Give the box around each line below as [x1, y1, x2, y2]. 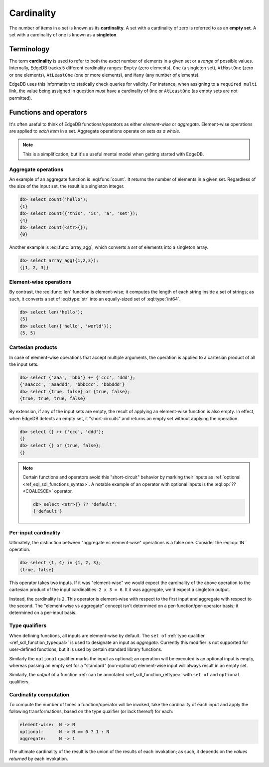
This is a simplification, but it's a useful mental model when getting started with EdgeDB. [22, 151, 204, 157]
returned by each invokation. [9, 756, 68, 762]
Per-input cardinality [9, 529, 61, 536]
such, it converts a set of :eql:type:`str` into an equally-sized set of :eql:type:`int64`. [9, 296, 181, 302]
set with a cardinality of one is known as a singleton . [9, 31, 118, 37]
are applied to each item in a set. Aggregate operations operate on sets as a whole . [9, 128, 180, 134]
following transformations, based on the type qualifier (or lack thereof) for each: [9, 708, 174, 715]
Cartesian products [9, 344, 57, 351]
